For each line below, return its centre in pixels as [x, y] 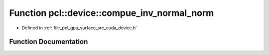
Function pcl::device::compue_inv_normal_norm [112, 13]
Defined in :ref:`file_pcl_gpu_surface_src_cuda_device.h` [79, 28]
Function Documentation [49, 42]
